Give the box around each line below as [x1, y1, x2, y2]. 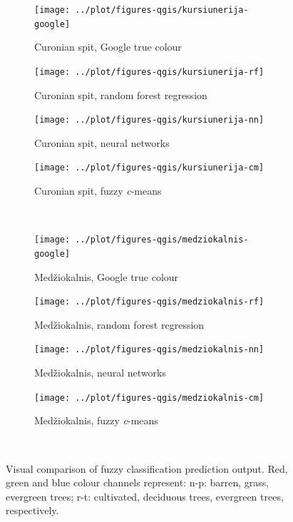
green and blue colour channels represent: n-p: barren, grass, [6, 475, 269, 490]
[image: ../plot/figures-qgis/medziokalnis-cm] [34, 392, 264, 403]
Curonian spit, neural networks [34, 135, 170, 150]
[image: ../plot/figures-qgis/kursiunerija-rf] [34, 66, 264, 77]
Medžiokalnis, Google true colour [34, 269, 179, 284]
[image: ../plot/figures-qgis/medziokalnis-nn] [34, 344, 264, 355]
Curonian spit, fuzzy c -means [34, 183, 162, 198]
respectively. [6, 503, 59, 518]
